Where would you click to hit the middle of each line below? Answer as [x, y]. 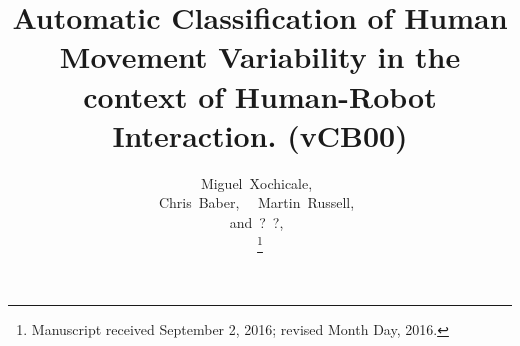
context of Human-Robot [260, 95]
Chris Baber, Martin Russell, [256, 202]
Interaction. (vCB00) [260, 134]
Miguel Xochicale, [256, 182]
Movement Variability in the [260, 56]
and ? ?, [256, 221]
